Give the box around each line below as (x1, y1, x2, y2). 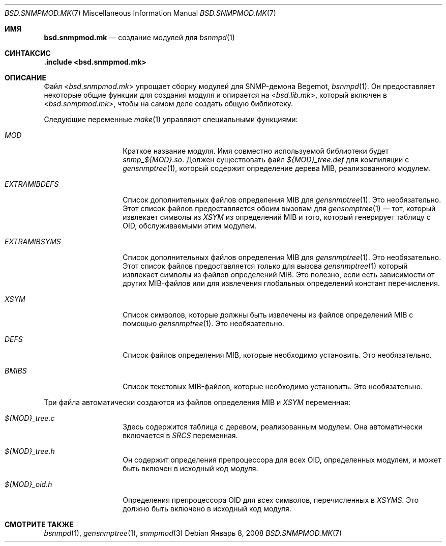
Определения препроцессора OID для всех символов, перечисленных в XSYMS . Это (123, 496, 419, 504)
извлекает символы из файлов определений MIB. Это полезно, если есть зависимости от (123, 270, 435, 279)
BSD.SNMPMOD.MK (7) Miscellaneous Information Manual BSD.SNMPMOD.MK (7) (5, 9, 276, 17)
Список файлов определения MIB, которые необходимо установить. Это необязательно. (123, 351, 432, 359)
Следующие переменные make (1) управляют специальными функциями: (44, 115, 298, 124)
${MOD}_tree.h (5, 447, 55, 455)
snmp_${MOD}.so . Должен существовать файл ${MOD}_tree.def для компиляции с (123, 155, 409, 164)
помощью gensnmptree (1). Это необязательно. (123, 319, 284, 328)
